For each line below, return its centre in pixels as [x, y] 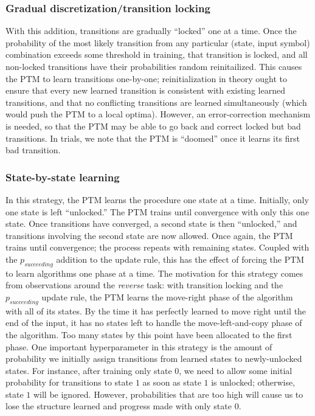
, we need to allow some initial [236, 370]
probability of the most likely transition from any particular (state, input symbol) [158, 42]
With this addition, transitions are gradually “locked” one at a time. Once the [151, 31]
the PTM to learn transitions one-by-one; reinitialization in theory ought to [146, 78]
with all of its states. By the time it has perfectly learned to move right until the [156, 310]
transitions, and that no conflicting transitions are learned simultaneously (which [156, 102]
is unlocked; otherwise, [253, 382]
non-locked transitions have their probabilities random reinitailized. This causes [154, 66]
